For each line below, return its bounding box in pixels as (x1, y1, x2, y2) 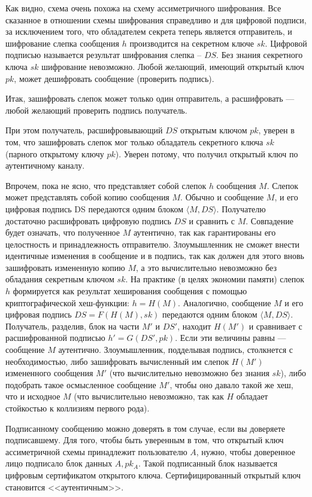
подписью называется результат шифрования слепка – (5, 48, 202, 61)
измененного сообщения (5, 367, 93, 379)
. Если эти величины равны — (175, 331, 286, 344)
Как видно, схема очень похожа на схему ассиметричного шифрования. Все (5, 2, 281, 14)
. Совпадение (246, 214, 293, 227)
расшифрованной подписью (5, 331, 105, 344)
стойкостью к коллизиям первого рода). (5, 402, 150, 414)
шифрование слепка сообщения (5, 36, 119, 49)
